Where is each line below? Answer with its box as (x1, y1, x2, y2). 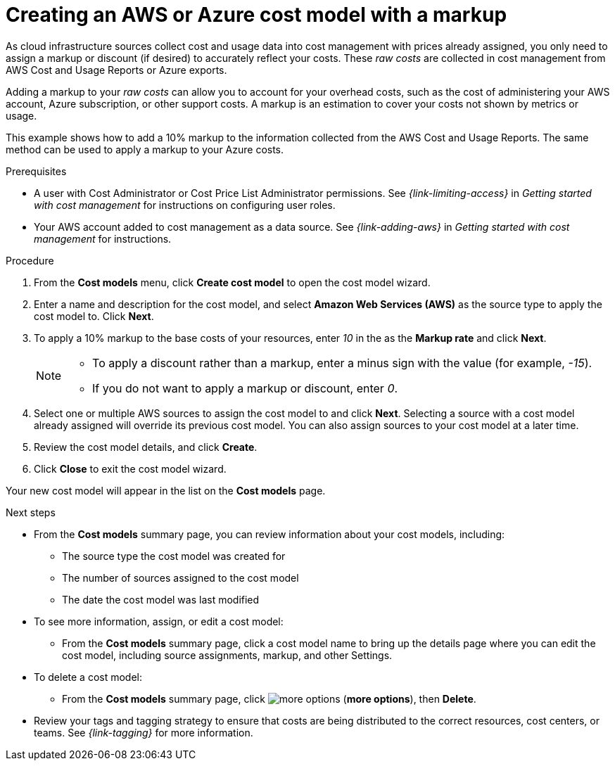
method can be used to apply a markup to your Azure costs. (6, 143, 284, 155)
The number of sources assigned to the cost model (62, 571, 299, 584)
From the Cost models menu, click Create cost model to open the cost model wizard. (34, 276, 431, 288)
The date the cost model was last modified (62, 593, 260, 606)
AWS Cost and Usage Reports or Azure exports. (6, 63, 227, 76)
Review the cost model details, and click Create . (34, 440, 258, 453)
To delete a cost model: (34, 670, 143, 683)
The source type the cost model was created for (62, 549, 286, 562)
